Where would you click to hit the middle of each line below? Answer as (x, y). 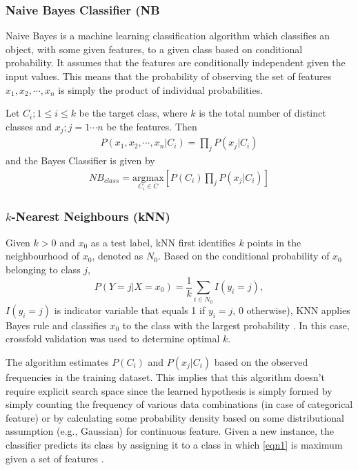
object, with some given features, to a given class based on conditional (154, 49)
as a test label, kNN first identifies (163, 242)
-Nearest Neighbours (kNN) (91, 216)
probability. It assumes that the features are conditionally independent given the (176, 62)
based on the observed (261, 361)
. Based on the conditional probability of (243, 256)
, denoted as (118, 256)
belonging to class (43, 269)
